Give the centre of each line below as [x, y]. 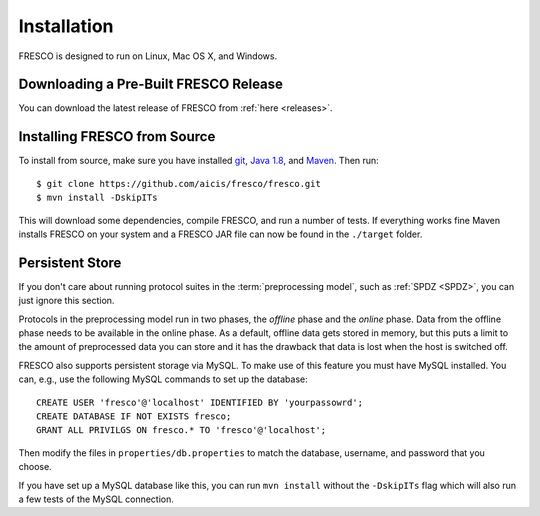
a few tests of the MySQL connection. [96, 499]
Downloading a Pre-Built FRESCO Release [151, 84]
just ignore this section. [66, 301]
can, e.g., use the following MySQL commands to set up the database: [163, 379]
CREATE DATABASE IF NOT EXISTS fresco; [134, 416]
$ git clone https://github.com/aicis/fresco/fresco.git [179, 183]
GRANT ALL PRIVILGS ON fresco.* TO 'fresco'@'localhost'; [181, 430]
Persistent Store [70, 262]
